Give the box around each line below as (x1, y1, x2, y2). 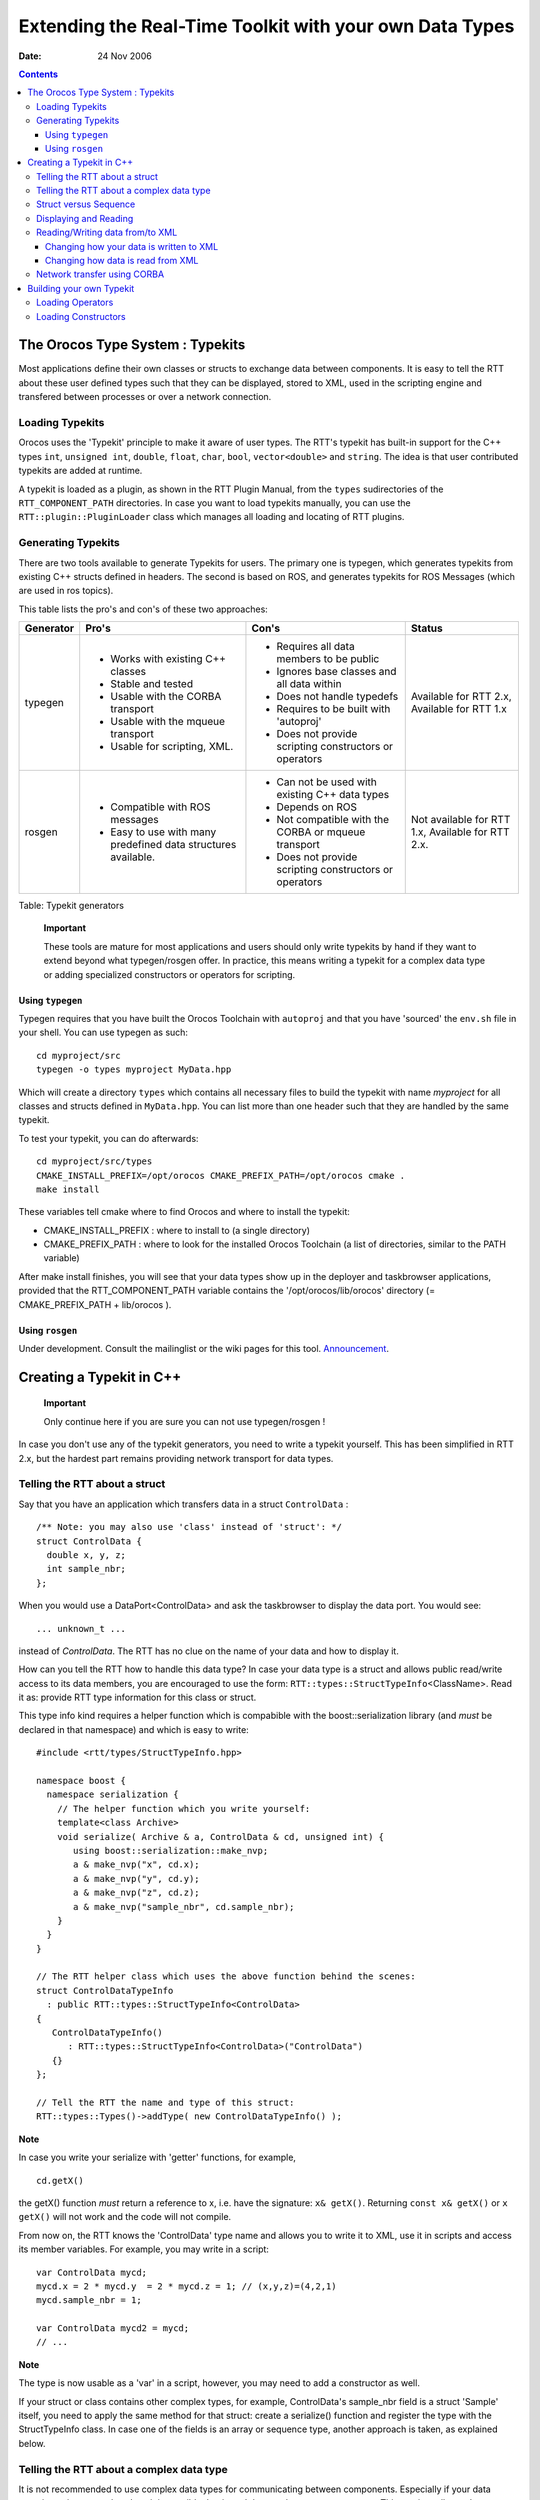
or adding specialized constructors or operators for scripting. (43, 968, 296, 980)
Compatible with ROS (110, 800, 211, 814)
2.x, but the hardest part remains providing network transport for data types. (18, 1452, 334, 1464)
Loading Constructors (36, 310, 126, 322)
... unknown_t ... (36, 1623, 127, 1634)
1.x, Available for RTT (410, 825, 510, 839)
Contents (18, 68, 59, 80)
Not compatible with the (276, 813, 390, 827)
